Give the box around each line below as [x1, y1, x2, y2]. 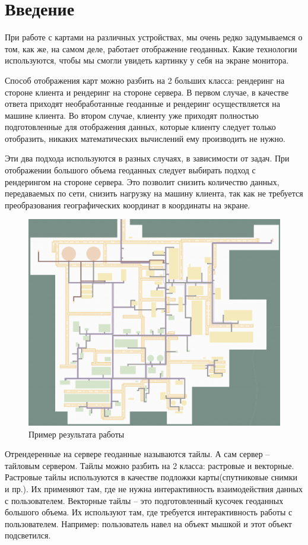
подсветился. [5, 529, 51, 541]
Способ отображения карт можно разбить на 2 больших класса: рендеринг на [5, 74, 285, 86]
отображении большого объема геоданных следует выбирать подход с [5, 164, 256, 176]
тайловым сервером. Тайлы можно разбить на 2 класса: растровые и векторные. [5, 459, 294, 471]
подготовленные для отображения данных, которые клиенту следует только [5, 121, 276, 133]
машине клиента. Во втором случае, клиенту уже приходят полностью [5, 109, 259, 121]
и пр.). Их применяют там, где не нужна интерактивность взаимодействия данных [5, 483, 303, 495]
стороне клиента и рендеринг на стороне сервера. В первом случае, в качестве [5, 85, 289, 98]
